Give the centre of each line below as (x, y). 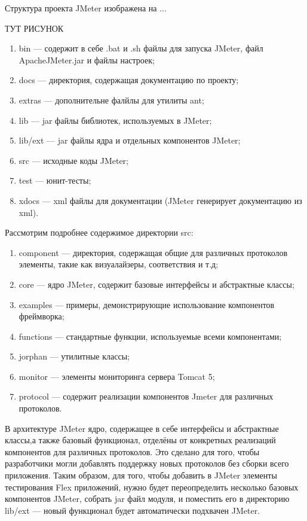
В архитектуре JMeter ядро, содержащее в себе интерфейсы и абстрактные (142, 428)
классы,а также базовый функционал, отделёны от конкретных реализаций (140, 440)
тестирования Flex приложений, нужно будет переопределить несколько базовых (152, 487)
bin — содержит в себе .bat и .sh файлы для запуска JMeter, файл (141, 48)
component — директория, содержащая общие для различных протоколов (153, 252)
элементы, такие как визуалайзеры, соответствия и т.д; (119, 264)
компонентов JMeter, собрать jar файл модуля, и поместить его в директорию (147, 499)
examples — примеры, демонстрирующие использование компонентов (147, 304)
